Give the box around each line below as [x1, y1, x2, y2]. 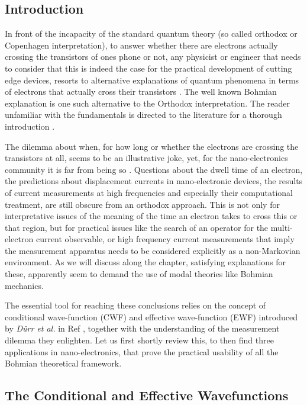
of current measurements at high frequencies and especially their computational [5, 186, 293, 198]
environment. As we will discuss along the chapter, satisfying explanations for [5, 256, 286, 268]
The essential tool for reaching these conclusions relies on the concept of [5, 299, 266, 311]
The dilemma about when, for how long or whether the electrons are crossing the [5, 140, 299, 152]
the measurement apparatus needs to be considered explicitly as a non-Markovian [5, 244, 300, 256]
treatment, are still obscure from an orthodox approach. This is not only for [5, 198, 280, 210]
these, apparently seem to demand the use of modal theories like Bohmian [5, 268, 273, 280]
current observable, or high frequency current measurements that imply [35, 233, 295, 245]
